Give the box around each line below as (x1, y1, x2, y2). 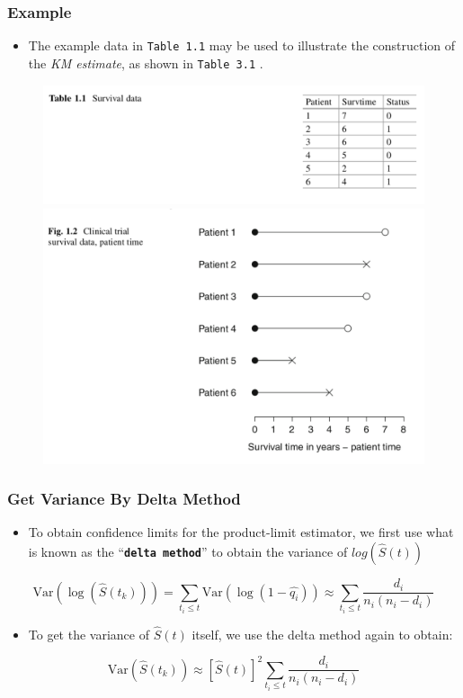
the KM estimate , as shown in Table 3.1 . (28, 53, 263, 72)
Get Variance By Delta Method (7, 488, 241, 510)
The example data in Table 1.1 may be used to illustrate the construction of (28, 36, 456, 55)
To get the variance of (28, 624, 149, 643)
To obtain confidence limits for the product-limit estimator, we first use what (28, 523, 454, 541)
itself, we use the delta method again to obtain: (191, 624, 453, 643)
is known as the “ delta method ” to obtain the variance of (28, 542, 348, 561)
